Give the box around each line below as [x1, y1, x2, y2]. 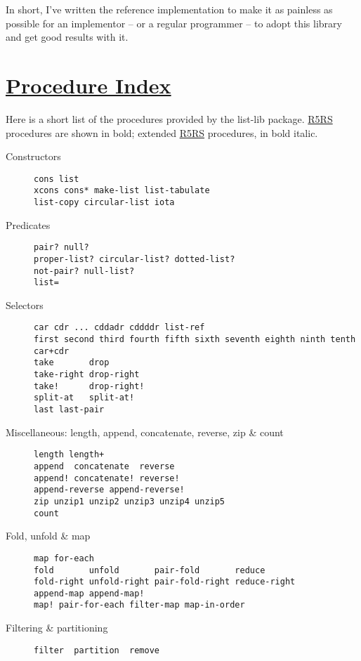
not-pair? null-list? [34, 266, 135, 276]
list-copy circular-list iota [34, 197, 175, 207]
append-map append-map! [34, 588, 145, 598]
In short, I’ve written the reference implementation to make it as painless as [6, 2, 333, 16]
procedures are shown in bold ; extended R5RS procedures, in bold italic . [6, 125, 318, 140]
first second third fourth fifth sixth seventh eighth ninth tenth [34, 334, 356, 345]
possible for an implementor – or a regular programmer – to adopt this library [6, 15, 342, 30]
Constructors [6, 149, 61, 164]
